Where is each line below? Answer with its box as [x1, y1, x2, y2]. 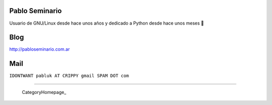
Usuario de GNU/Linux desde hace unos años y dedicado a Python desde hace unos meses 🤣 [9, 20, 204, 26]
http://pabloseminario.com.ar [9, 46, 70, 52]
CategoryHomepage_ [22, 89, 66, 95]
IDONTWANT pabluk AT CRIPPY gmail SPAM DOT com [9, 73, 129, 79]
